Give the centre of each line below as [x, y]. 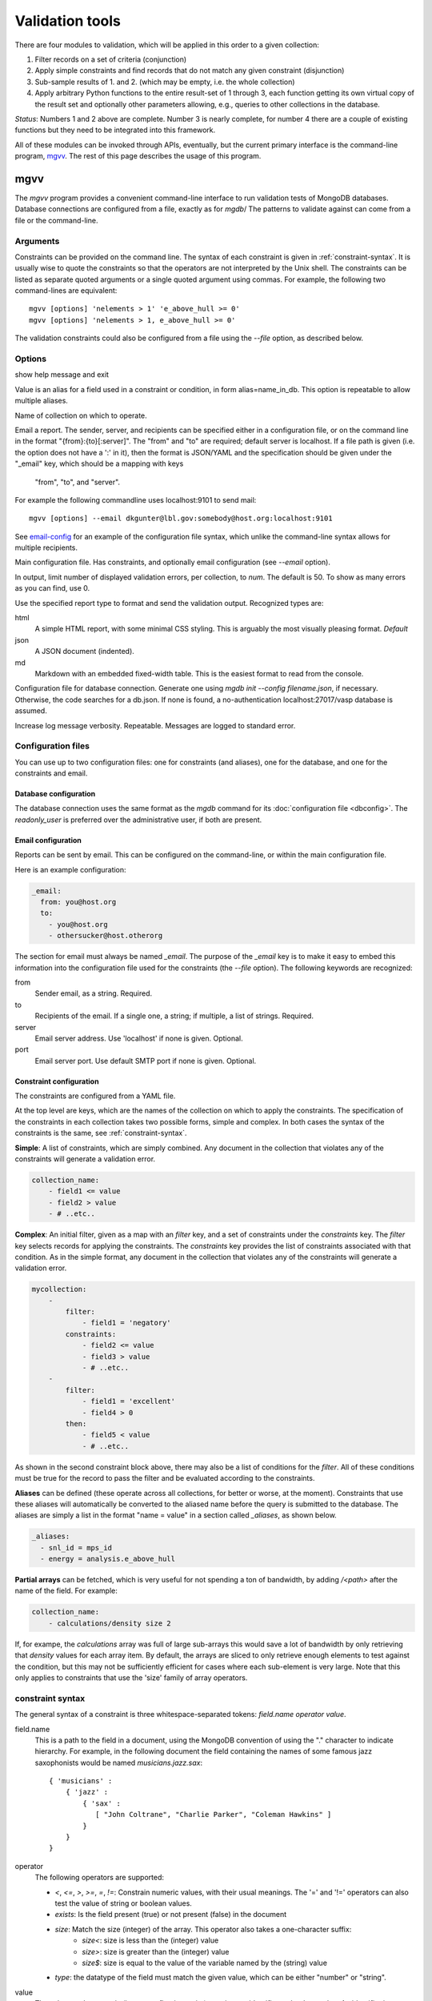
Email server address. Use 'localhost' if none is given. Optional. [139, 1038]
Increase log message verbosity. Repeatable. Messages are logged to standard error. [155, 725]
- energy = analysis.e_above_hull [108, 1559]
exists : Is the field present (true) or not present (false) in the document [171, 1915]
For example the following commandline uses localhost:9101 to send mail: [136, 499]
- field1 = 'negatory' [126, 1323]
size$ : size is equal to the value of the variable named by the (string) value [205, 1963]
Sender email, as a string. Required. [93, 993]
